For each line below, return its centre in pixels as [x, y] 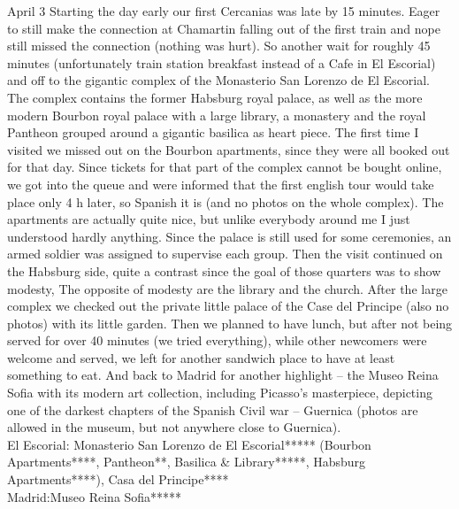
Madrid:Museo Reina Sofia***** [95, 496]
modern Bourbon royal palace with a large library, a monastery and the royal [217, 115]
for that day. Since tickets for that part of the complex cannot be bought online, [225, 167]
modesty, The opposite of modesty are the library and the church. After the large [227, 288]
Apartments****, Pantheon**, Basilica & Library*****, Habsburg [187, 462]
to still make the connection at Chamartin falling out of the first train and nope [224, 28]
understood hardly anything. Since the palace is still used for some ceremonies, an [229, 236]
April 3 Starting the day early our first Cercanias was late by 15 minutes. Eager [224, 11]
